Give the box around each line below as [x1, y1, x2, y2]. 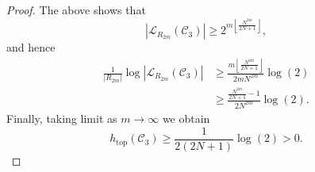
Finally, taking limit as [6, 110, 117, 127]
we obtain [162, 110, 210, 127]
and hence [6, 39, 56, 55]
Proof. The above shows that [6, 2, 146, 17]
